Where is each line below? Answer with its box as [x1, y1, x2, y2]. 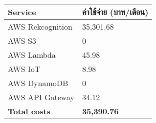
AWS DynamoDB [8, 77, 68, 88]
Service [8, 6, 36, 18]
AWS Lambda [8, 49, 56, 60]
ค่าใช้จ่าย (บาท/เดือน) [82, 6, 149, 18]
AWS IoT [8, 63, 41, 74]
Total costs [8, 105, 50, 117]
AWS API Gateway [8, 91, 74, 103]
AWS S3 [8, 35, 36, 46]
